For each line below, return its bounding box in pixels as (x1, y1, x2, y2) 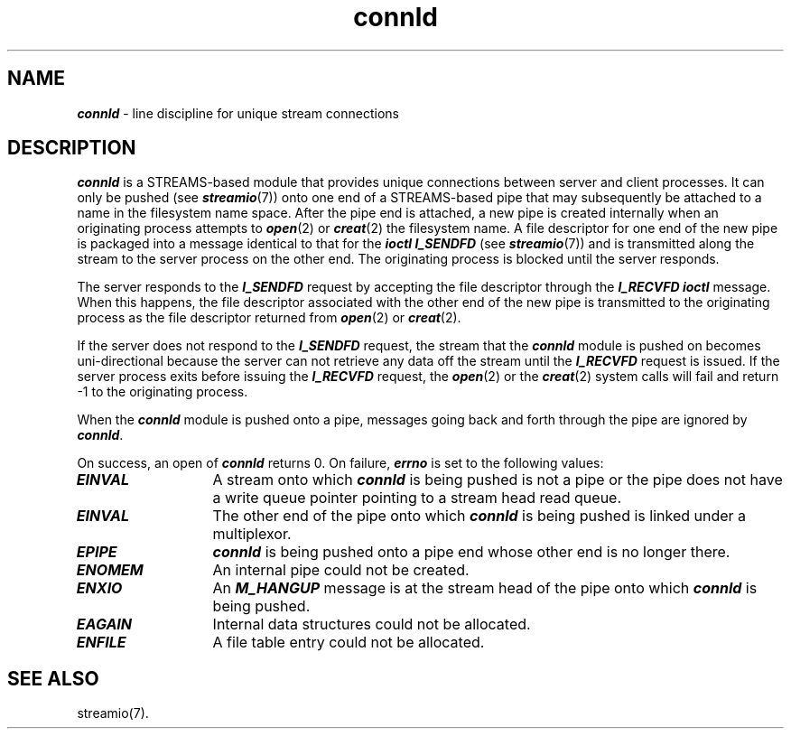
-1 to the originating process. (77, 384, 248, 400)
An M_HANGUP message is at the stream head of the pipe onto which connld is (212, 579, 758, 598)
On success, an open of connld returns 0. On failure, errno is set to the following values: (77, 455, 604, 471)
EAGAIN (76, 615, 133, 634)
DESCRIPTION (7, 136, 136, 160)
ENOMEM (76, 561, 144, 580)
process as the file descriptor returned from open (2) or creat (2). (77, 310, 461, 326)
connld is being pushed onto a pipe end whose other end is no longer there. (212, 543, 731, 562)
